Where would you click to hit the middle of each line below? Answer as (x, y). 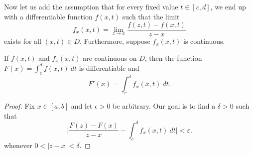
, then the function (173, 58)
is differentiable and (109, 68)
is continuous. (204, 41)
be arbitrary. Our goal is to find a (164, 106)
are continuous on (110, 58)
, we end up (228, 6)
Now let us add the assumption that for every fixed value (91, 6)
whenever (18, 145)
